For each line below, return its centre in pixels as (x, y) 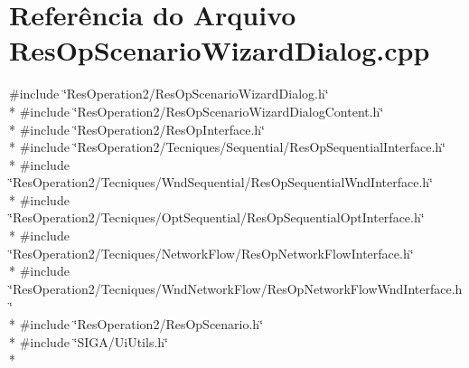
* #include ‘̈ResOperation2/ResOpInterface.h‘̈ (137, 129)
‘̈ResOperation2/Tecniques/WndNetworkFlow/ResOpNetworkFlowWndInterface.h (236, 288)
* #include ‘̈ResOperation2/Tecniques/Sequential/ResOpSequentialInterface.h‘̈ (227, 147)
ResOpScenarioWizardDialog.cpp (220, 50)
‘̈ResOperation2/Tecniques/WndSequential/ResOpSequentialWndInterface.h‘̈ (221, 182)
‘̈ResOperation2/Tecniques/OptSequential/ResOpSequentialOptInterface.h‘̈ (217, 217)
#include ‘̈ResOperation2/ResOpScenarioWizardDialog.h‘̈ (169, 94)
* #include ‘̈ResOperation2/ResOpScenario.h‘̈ (136, 324)
